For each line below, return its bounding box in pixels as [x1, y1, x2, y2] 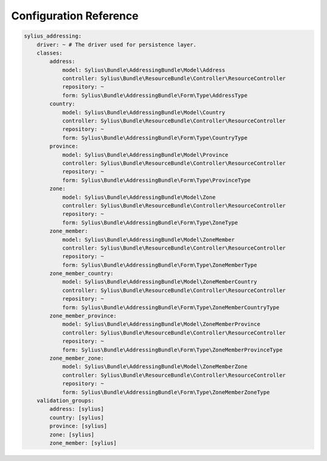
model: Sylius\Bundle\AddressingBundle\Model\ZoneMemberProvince [62, 321, 260, 328]
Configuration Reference [11, 9, 139, 22]
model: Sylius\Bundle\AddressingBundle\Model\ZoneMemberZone [62, 363, 248, 370]
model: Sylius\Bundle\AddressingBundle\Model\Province [62, 151, 229, 158]
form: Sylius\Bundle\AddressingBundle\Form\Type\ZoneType [62, 219, 239, 226]
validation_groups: [36, 397, 95, 404]
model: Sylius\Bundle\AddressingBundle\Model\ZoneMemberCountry [62, 279, 257, 285]
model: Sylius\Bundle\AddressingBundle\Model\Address [62, 67, 225, 73]
